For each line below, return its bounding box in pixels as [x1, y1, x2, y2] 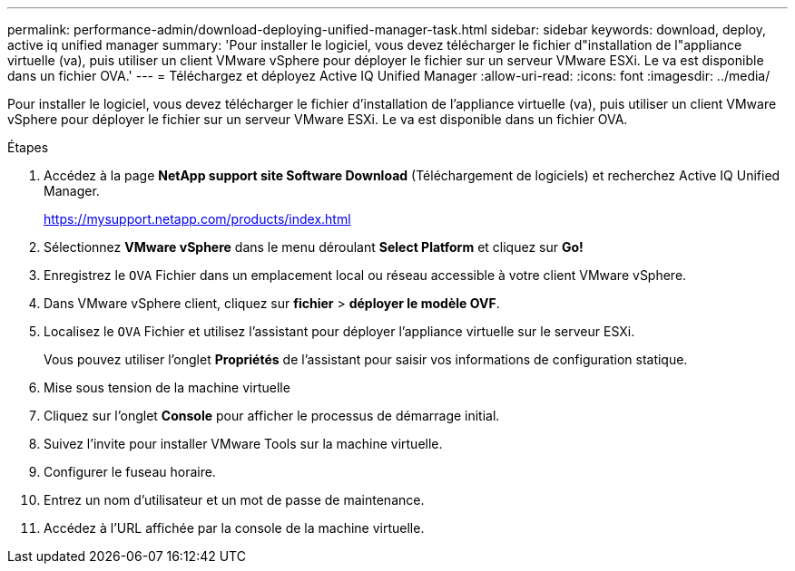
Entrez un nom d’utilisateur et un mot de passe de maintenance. [44, 492, 425, 508]
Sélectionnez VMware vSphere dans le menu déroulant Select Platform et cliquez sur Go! [44, 239, 584, 255]
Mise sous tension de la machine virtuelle [44, 380, 290, 395]
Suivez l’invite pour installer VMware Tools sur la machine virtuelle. [44, 436, 443, 451]
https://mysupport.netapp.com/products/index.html [44, 211, 351, 227]
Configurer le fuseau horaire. [44, 464, 216, 479]
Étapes [7, 140, 49, 155]
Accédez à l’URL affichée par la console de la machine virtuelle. [44, 520, 425, 536]
